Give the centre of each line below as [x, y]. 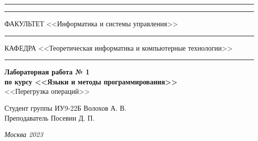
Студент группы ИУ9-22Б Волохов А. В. [66, 107]
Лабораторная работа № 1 [47, 72]
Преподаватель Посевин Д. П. [50, 117]
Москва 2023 [24, 134]
